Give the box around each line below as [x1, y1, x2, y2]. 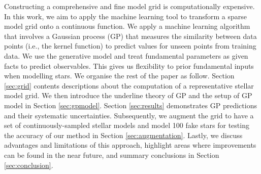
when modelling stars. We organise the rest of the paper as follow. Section [4, 70, 235, 81]
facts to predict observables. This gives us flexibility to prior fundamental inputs [4, 60, 254, 71]
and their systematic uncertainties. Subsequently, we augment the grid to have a [4, 110, 254, 120]
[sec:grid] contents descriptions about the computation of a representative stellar [4, 80, 254, 91]
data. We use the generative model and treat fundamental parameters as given [4, 50, 248, 61]
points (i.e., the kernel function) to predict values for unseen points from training [4, 40, 256, 51]
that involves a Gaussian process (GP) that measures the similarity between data [4, 30, 257, 41]
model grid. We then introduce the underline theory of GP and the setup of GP [4, 90, 252, 101]
